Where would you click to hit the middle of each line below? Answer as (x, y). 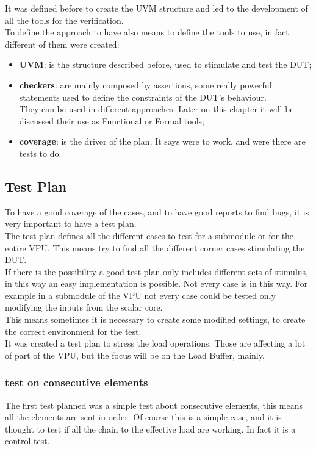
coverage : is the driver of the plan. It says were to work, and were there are (162, 141)
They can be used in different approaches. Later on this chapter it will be (156, 109)
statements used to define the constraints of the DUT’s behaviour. (143, 97)
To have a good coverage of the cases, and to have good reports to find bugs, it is (157, 211)
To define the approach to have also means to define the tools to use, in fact (147, 32)
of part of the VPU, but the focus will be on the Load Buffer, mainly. (135, 355)
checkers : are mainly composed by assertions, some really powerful (145, 84)
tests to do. (40, 153)
